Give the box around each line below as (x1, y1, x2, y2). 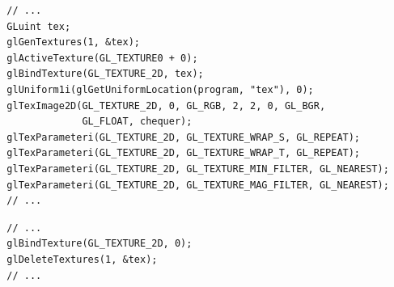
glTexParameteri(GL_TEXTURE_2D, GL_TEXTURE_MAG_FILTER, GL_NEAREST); (6, 179, 389, 191)
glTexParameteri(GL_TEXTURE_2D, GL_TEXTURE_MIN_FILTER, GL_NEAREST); (6, 162, 389, 175)
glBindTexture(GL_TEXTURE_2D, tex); (6, 68, 204, 80)
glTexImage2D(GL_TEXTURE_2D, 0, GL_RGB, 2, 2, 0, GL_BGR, (6, 99, 326, 112)
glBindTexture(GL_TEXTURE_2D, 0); (6, 238, 193, 250)
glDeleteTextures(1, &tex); (6, 253, 158, 265)
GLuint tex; (6, 20, 71, 32)
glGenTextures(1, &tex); (6, 36, 140, 49)
